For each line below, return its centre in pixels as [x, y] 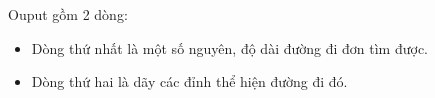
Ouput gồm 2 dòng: [68, 14]
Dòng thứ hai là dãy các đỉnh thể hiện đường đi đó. [189, 81]
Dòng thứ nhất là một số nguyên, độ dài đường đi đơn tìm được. [230, 47]
